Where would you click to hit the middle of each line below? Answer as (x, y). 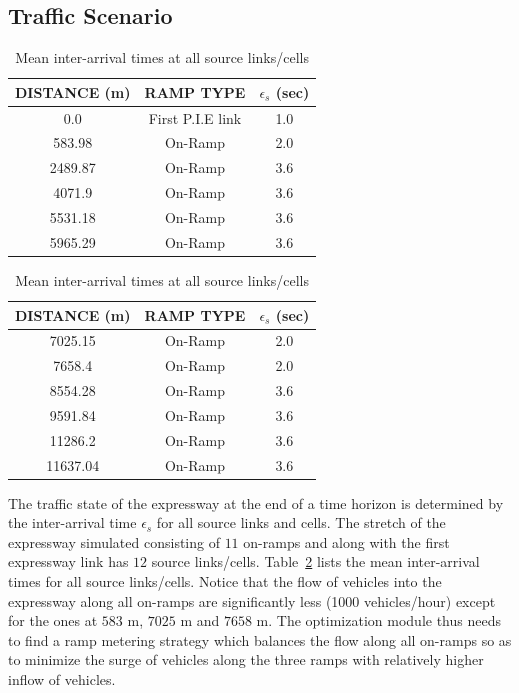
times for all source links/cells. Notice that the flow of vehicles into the (225, 581)
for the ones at (53, 620)
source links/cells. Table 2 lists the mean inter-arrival (315, 561)
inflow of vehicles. (62, 679)
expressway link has (68, 561)
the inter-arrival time (72, 522)
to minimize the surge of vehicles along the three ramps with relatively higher (246, 659)
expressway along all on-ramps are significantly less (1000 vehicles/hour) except (252, 600)
